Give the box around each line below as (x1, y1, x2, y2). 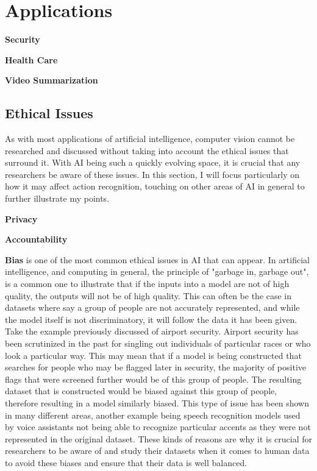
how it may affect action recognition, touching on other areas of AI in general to (5, 180, 305, 193)
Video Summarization (5, 74, 98, 87)
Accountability (5, 233, 68, 246)
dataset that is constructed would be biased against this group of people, (5, 384, 277, 397)
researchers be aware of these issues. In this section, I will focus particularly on (5, 168, 300, 180)
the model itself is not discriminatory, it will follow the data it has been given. (5, 313, 297, 325)
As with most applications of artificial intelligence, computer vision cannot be (5, 132, 295, 145)
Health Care (5, 53, 58, 66)
